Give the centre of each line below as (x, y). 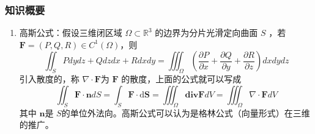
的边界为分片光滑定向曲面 (206, 33)
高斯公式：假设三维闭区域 (71, 33)
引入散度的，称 (49, 79)
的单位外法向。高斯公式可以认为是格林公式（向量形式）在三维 (186, 112)
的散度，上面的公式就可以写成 (181, 79)
